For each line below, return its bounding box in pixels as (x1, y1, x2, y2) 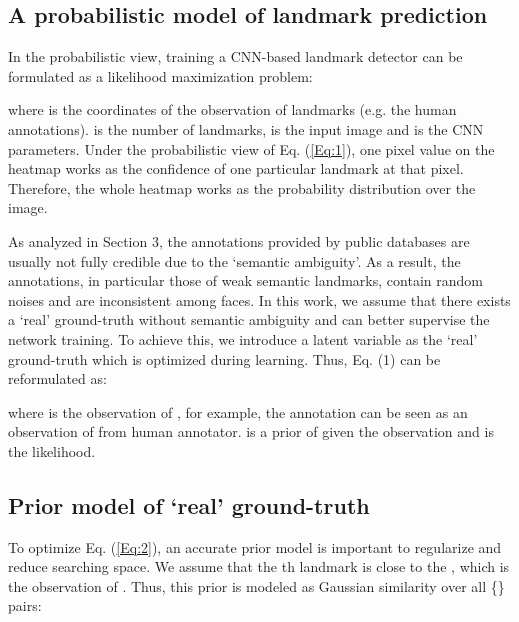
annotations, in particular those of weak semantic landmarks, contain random (8, 270, 483, 291)
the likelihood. (8, 440, 96, 461)
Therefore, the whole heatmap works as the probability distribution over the (8, 177, 476, 198)
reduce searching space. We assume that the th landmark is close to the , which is (8, 556, 510, 577)
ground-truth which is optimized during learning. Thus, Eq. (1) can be (8, 348, 441, 369)
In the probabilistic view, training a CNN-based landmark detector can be (8, 46, 463, 67)
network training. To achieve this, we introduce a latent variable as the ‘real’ (8, 328, 478, 349)
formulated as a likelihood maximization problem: (8, 65, 313, 86)
